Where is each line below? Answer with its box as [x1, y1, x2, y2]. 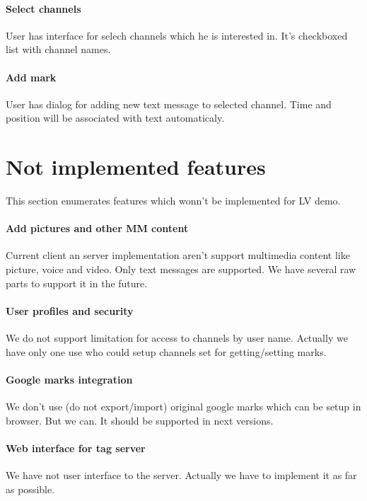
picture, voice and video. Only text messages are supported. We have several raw [6, 262, 356, 277]
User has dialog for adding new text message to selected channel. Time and [6, 96, 332, 111]
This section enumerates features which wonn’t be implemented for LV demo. [6, 193, 341, 208]
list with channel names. [6, 42, 111, 57]
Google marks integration [6, 372, 133, 386]
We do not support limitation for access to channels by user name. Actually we [6, 330, 348, 345]
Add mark [6, 69, 57, 84]
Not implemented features [6, 152, 266, 181]
